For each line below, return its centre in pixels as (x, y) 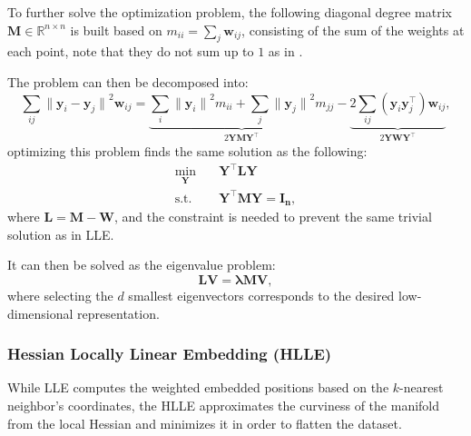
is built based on (116, 30)
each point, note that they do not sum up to (131, 51)
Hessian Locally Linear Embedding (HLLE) (170, 354)
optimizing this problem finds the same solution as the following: (187, 150)
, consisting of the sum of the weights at (353, 30)
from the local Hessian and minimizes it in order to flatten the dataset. (205, 423)
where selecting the (60, 296)
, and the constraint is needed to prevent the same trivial (273, 217)
